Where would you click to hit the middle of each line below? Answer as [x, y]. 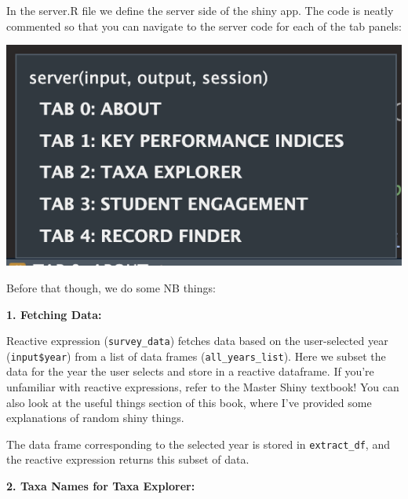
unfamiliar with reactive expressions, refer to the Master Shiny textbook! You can [203, 387]
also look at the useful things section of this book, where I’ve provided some [189, 402]
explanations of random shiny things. [95, 418]
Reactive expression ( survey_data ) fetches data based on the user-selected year [197, 341]
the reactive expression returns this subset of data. [128, 459]
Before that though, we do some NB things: [111, 287]
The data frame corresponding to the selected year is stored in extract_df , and [198, 444]
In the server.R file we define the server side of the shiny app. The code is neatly [200, 10]
